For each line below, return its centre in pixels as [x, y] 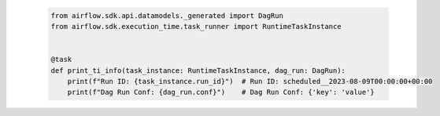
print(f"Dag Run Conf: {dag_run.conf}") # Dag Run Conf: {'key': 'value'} [221, 92]
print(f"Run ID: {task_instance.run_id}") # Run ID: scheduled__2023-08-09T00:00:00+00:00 [250, 81]
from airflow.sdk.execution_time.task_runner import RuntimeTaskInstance [196, 26]
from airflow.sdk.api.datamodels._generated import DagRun [167, 15]
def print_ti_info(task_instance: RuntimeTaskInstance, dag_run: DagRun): [198, 70]
